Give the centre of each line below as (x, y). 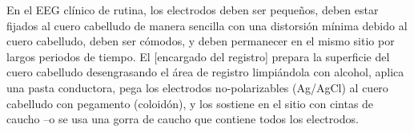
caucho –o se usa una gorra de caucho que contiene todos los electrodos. (183, 119)
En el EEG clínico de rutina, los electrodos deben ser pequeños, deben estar (193, 10)
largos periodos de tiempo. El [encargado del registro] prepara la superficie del (198, 56)
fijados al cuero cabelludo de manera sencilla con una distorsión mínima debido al (207, 25)
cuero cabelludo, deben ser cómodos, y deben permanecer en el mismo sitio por (201, 41)
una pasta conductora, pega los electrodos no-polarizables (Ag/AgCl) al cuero (197, 87)
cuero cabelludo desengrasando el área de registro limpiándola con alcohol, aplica (205, 72)
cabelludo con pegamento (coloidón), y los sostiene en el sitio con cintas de (190, 103)
